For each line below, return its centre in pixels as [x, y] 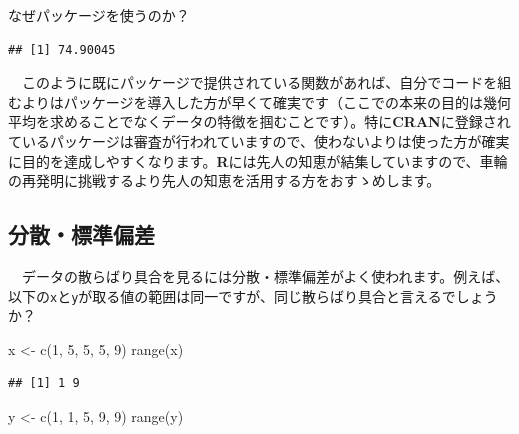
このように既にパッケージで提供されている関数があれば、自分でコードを [259, 82]
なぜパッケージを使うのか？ [99, 15]
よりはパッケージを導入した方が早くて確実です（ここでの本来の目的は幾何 [266, 101]
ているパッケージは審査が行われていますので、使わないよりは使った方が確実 [259, 140]
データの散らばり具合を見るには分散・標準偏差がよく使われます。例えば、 [265, 275]
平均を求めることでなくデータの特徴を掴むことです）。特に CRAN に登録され [259, 121]
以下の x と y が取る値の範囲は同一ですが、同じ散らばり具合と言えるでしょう [253, 295]
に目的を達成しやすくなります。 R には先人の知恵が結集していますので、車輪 [258, 160]
